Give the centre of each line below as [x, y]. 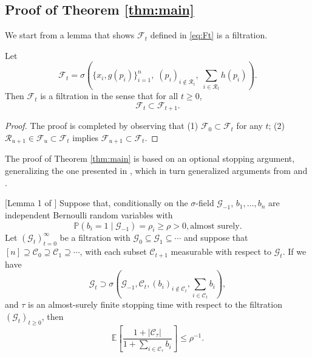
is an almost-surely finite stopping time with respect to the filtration [155, 304]
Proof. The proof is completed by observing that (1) [102, 126]
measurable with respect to [221, 251]
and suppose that [216, 237]
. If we [294, 251]
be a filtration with [95, 237]
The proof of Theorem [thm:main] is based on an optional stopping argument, [150, 158]
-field [205, 203]
